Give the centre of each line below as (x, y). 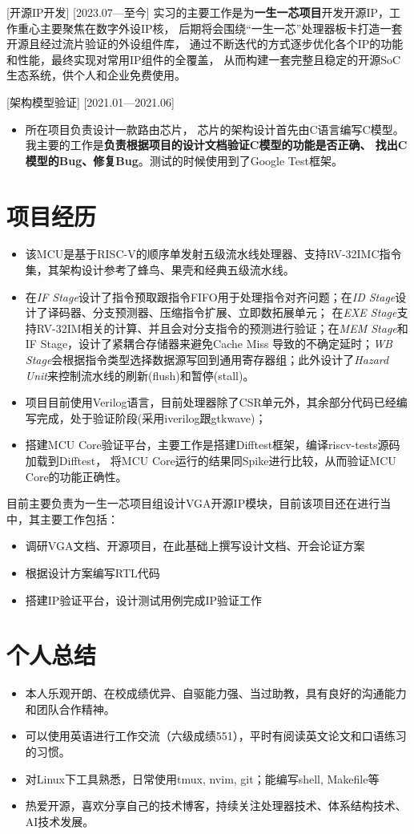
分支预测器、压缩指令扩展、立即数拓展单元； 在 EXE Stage (245, 312)
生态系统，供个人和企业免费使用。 (96, 75)
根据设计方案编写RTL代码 (92, 572)
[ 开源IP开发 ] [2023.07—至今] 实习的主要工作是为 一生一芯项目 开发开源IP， (198, 12)
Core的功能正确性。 (76, 476)
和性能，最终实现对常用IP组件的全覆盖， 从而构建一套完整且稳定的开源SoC (204, 59)
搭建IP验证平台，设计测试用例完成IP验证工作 (143, 599)
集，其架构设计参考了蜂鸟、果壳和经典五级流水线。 (160, 270)
